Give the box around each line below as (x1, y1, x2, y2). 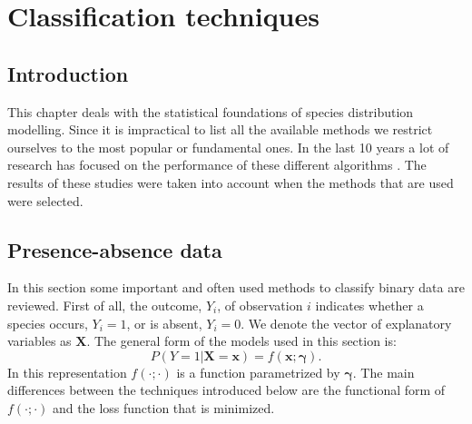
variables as (7, 331, 72, 350)
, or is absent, (126, 313, 202, 332)
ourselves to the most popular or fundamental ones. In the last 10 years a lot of (7, 137, 449, 156)
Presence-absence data (7, 235, 222, 263)
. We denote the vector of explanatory (241, 313, 452, 332)
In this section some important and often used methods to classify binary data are (7, 278, 465, 297)
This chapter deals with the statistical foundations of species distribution (7, 102, 414, 121)
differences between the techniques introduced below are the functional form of (7, 380, 446, 399)
